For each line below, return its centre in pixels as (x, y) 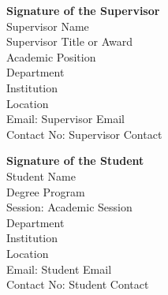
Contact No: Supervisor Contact (84, 134)
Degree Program (46, 191)
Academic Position (51, 56)
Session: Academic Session (69, 207)
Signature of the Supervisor (83, 10)
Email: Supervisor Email (65, 119)
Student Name (41, 176)
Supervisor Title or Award (70, 41)
